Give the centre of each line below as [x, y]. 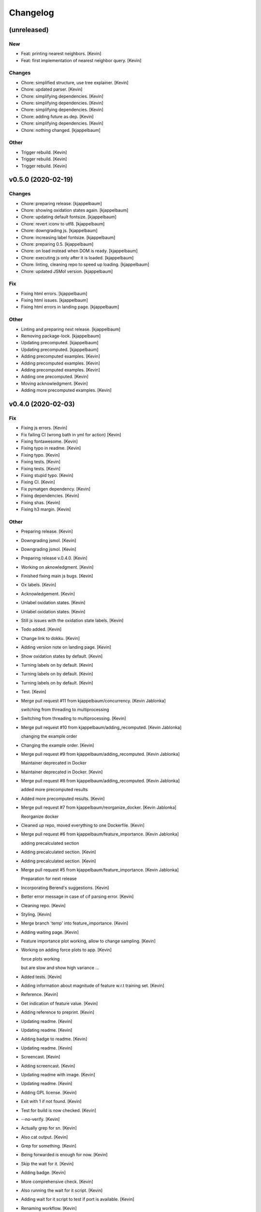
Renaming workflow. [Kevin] [49, 1208]
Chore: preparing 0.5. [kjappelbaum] [57, 244]
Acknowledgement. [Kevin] [48, 593]
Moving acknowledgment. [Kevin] [54, 383]
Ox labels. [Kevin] [39, 585]
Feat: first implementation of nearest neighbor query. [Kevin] [81, 60]
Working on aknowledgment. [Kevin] [57, 567]
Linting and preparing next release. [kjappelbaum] [71, 329]
